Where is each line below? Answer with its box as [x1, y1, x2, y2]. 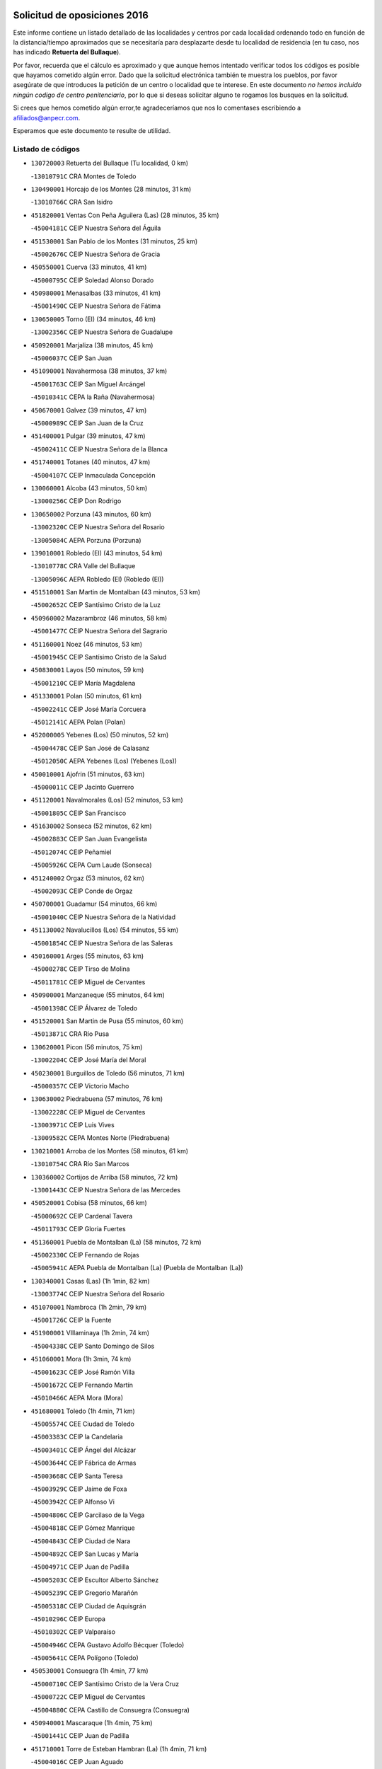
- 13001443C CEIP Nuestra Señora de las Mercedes [30, 1186, 180, 1194]
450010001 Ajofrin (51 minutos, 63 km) [30, 770, 145, 778]
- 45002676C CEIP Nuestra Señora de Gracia [30, 250, 161, 258]
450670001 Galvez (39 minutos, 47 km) [30, 405, 147, 414]
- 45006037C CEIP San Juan [30, 354, 112, 362]
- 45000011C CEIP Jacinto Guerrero [30, 783, 134, 791]
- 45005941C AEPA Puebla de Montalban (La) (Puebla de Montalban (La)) [30, 1264, 243, 1272]
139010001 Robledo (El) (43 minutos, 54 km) [30, 548, 163, 557]
